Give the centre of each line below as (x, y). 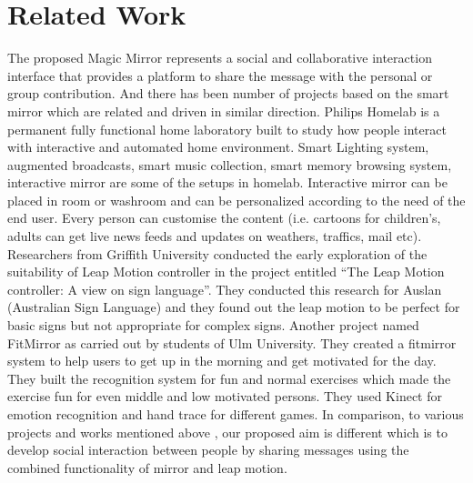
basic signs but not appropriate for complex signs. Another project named (213, 325)
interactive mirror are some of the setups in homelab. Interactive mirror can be (227, 182)
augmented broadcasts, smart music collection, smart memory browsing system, (230, 164)
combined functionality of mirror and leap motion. (147, 467)
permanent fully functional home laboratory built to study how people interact (227, 129)
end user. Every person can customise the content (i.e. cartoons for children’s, (224, 218)
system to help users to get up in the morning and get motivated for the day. (222, 361)
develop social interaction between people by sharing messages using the (208, 450)
